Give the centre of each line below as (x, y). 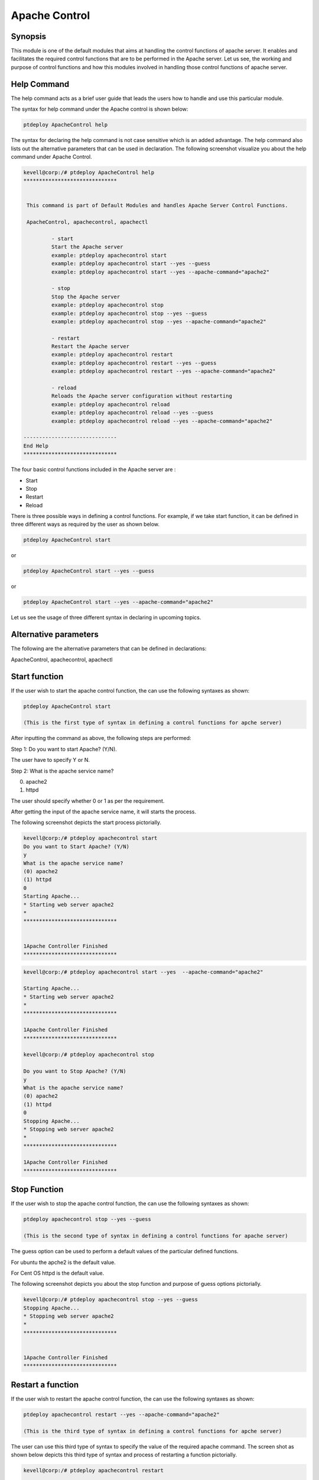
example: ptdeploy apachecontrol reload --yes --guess (132, 413)
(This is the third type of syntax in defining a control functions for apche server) (153, 1431)
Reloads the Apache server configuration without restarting (142, 396)
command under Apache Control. (51, 156)
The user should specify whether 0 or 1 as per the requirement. (88, 801)
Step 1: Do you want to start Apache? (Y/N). (64, 749)
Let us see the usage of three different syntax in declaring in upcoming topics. (106, 617)
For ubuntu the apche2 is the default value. (63, 1262)
